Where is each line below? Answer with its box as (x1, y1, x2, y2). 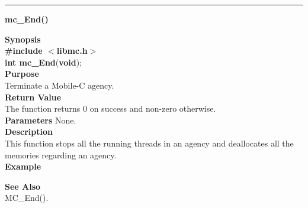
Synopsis (5, 32, 41, 45)
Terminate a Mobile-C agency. (5, 79, 114, 91)
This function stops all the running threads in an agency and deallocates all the (5, 136, 294, 149)
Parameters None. (5, 113, 76, 126)
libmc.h (56, 44, 88, 57)
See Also (5, 180, 41, 192)
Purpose (5, 67, 39, 80)
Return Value (5, 90, 62, 103)
